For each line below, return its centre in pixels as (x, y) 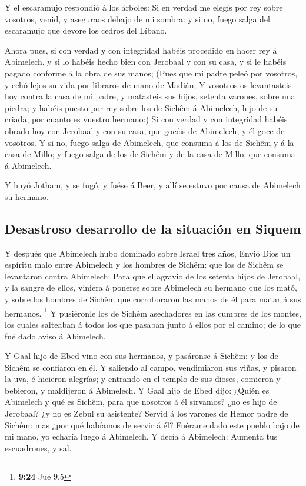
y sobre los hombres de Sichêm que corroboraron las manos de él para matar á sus (153, 299)
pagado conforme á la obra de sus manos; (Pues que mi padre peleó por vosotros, (151, 73)
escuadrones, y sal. (38, 447)
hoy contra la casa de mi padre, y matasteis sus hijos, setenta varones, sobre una (150, 96)
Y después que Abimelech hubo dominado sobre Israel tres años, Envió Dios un (148, 253)
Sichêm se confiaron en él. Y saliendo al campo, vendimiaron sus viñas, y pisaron (151, 367)
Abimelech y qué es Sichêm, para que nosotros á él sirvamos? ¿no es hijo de (141, 402)
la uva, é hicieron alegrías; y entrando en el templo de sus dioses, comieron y (143, 379)
